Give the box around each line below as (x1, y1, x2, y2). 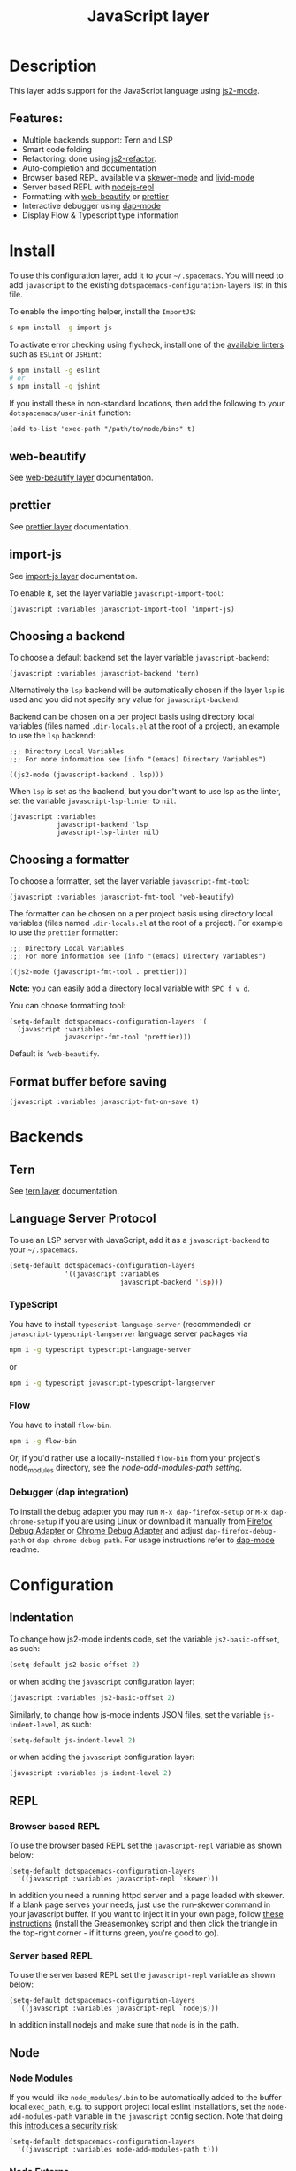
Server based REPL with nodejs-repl (21, 182, 155, 192)
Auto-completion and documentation (21, 162, 157, 174)
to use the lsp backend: (9, 730, 95, 741)
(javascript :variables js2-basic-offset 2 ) (9, 1693, 176, 1702)
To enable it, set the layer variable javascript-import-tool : (9, 587, 224, 599)
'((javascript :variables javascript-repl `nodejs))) (17, 2004, 219, 2013)
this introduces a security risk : (9, 2120, 119, 2130)
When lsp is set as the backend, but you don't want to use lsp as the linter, (9, 786, 281, 797)
